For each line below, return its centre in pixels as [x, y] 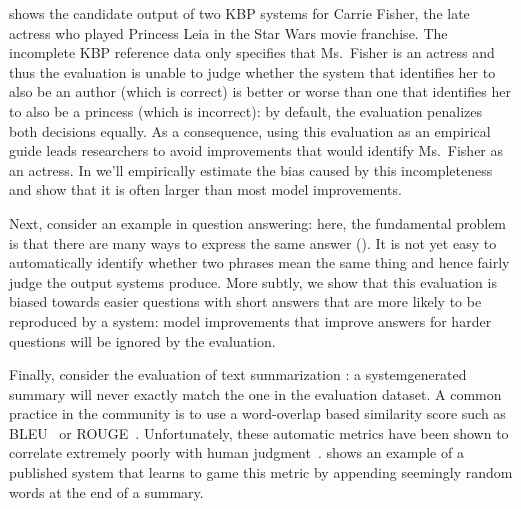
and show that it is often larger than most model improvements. [205, 189]
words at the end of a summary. [106, 491]
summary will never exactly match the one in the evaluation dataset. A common [255, 393]
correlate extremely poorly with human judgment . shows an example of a [236, 452]
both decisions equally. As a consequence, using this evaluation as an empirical [250, 130]
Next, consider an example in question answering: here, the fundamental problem [258, 222]
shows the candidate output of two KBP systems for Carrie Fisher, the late [239, 13]
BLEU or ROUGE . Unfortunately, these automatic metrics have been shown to [259, 432]
